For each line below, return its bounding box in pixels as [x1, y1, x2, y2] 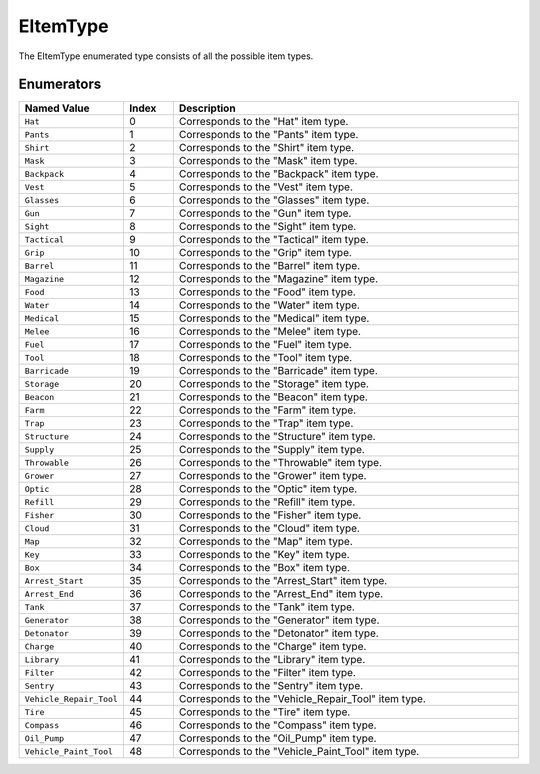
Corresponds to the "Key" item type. [178, 548, 350, 562]
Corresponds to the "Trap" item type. [178, 416, 354, 430]
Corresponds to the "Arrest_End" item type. [178, 587, 384, 601]
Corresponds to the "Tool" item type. [178, 351, 353, 365]
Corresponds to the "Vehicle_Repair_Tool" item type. [178, 692, 427, 706]
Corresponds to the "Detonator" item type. [178, 626, 379, 640]
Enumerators [18, 76, 102, 93]
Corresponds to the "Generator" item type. [178, 613, 380, 627]
